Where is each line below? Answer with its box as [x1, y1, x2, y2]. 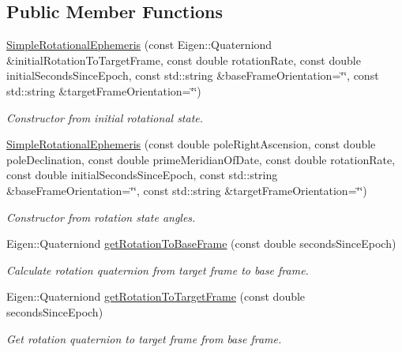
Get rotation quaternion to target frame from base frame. [6, 330, 282, 346]
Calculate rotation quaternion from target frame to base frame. [6, 261, 309, 278]
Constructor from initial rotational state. [6, 109, 204, 125]
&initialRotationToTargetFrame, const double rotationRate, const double [6, 51, 361, 68]
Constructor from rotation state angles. [6, 208, 196, 225]
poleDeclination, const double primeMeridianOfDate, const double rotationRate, [6, 151, 396, 167]
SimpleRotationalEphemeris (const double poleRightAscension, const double [6, 136, 376, 152]
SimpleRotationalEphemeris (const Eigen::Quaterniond [6, 36, 272, 53]
